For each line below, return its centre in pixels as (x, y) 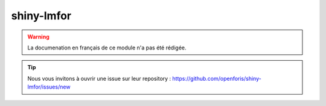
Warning (38, 37)
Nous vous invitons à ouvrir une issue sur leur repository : (99, 78)
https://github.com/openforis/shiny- (217, 78)
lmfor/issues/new (49, 87)
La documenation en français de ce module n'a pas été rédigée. (107, 48)
